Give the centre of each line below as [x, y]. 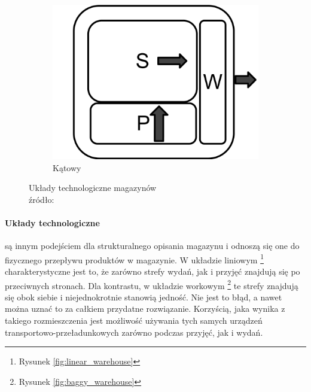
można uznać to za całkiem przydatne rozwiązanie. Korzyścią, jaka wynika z [145, 309]
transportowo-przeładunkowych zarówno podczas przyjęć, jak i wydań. [134, 332]
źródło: [42, 199]
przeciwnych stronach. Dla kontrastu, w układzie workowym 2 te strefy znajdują [152, 284]
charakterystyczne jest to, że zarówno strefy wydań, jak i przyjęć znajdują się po [153, 271]
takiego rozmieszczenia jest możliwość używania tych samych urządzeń [134, 320]
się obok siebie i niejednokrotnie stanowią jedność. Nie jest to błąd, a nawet [144, 297]
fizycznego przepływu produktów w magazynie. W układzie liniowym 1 [134, 259]
